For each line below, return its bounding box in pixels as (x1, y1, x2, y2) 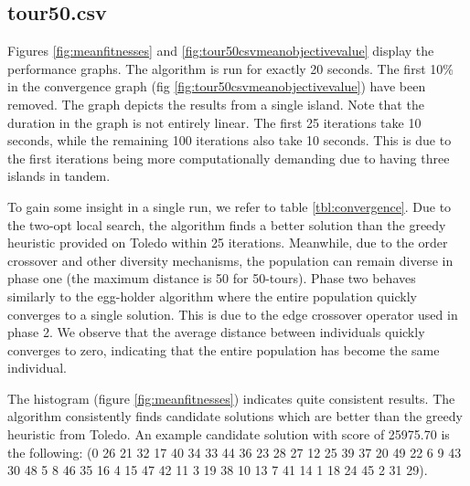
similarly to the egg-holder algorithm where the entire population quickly (7, 286, 417, 305)
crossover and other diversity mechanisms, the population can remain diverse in (7, 250, 454, 269)
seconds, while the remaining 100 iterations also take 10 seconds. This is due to (7, 131, 452, 150)
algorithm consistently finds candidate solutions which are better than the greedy (7, 407, 463, 426)
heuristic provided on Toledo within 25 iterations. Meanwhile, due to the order (7, 233, 448, 252)
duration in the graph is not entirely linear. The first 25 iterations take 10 (7, 112, 422, 132)
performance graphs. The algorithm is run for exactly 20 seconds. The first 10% (7, 58, 454, 78)
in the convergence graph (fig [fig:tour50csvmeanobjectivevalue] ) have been (7, 77, 426, 96)
